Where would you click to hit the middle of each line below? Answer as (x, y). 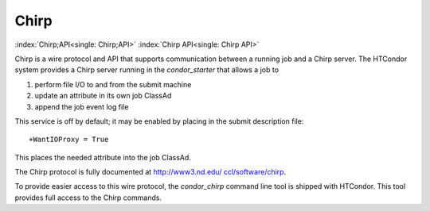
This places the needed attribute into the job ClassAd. (103, 157)
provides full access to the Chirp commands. (88, 198)
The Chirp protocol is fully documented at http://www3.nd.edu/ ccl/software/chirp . (150, 172)
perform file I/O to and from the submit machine (113, 84)
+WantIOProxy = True (69, 140)
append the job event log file (82, 106)
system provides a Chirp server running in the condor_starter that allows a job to (147, 70)
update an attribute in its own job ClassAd (103, 96)
